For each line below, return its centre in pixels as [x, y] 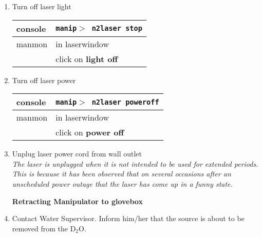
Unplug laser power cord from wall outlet [77, 154]
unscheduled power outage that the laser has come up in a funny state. [122, 183]
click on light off [87, 58]
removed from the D [44, 228]
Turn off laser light [42, 6]
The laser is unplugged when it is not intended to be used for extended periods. [135, 163]
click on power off [90, 132]
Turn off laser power [44, 80]
